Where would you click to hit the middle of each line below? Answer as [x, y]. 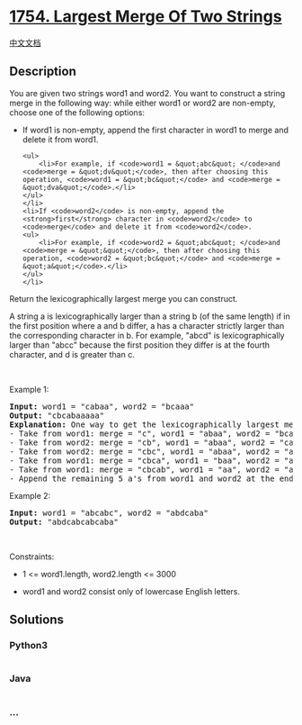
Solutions [37, 620]
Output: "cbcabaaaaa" [57, 415]
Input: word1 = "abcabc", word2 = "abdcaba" [109, 512]
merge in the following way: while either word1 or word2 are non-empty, [142, 103]
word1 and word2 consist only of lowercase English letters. [131, 591]
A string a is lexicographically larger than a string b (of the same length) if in [150, 316]
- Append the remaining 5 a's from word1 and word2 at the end [151, 478]
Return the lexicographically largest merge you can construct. [124, 298]
